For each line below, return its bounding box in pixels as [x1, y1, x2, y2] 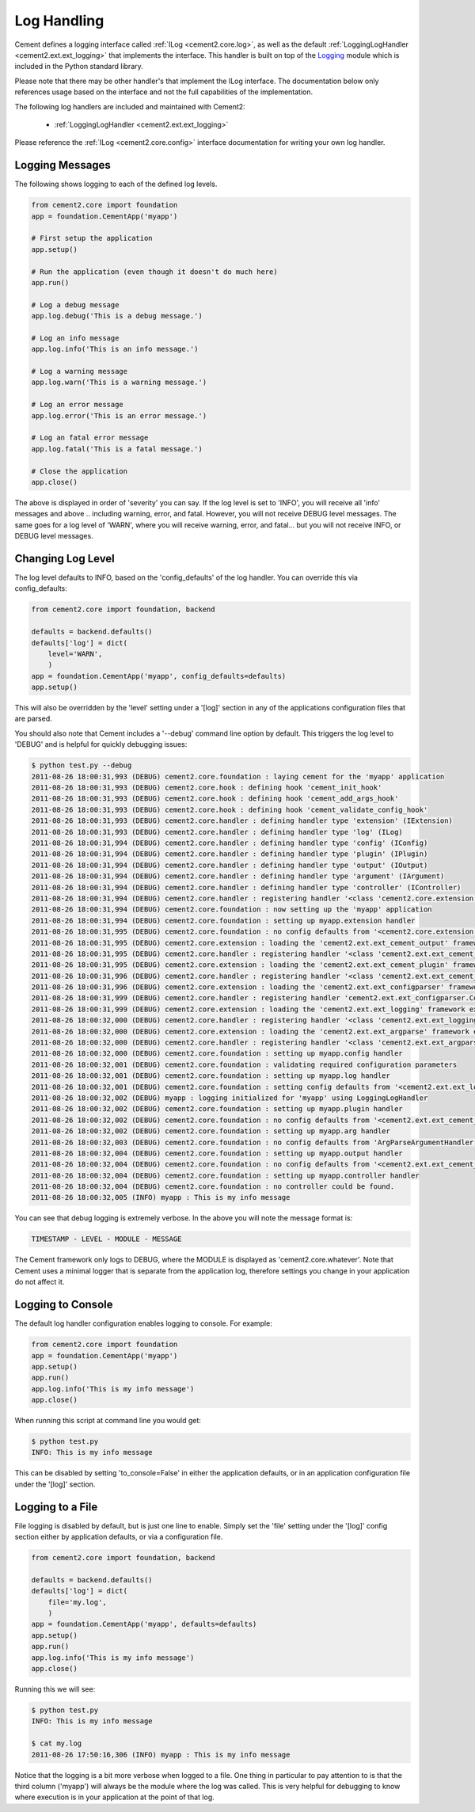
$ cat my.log [31, 1739, 82, 1748]
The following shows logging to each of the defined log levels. [14, 179, 218, 189]
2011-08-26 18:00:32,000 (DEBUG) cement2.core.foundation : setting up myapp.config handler [31, 1049, 403, 1058]
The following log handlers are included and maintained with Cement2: [14, 101, 245, 111]
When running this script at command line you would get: [14, 1416, 202, 1426]
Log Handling [14, 12, 104, 29]
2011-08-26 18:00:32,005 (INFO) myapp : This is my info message [31, 1193, 291, 1202]
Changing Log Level [14, 551, 115, 565]
